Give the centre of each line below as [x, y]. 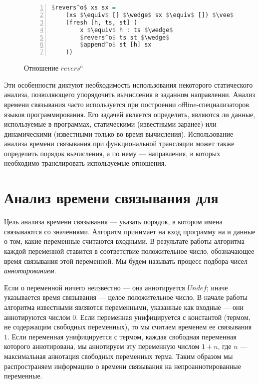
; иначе [217, 287]
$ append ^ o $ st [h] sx [116, 45]
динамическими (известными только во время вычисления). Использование [119, 133]
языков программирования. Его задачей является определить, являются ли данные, [130, 114]
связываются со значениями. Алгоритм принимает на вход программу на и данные [130, 231]
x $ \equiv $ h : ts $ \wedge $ [127, 30]
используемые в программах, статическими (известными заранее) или [110, 124]
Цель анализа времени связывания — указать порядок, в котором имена [113, 222]
